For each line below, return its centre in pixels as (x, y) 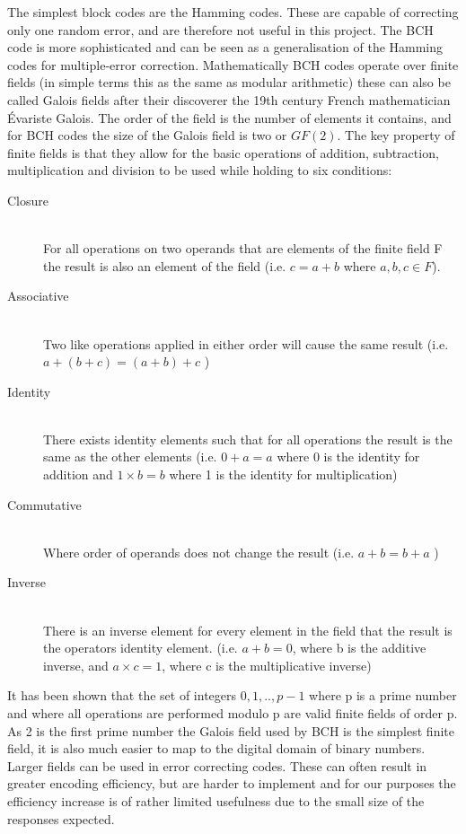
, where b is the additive (359, 648)
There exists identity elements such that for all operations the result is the (248, 439)
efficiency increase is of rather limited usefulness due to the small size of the (216, 800)
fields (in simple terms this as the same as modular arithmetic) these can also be (229, 82)
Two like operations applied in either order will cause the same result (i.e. (246, 343)
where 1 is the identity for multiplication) (283, 474)
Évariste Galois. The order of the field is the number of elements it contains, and (229, 117)
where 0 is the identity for (348, 457)
